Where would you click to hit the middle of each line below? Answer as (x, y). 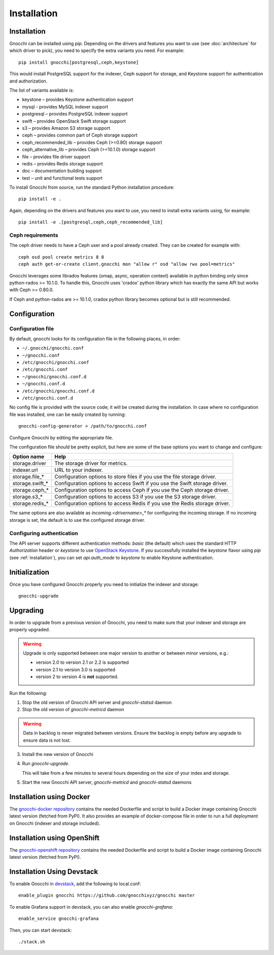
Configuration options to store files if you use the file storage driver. (135, 477)
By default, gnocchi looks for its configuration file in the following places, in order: (95, 339)
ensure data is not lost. (47, 740)
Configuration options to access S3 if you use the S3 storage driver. (135, 497)
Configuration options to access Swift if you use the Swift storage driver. (141, 484)
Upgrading (27, 610)
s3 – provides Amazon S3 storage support (66, 128)
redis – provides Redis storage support (63, 163)
